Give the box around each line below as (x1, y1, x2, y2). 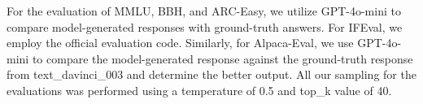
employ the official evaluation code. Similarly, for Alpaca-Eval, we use (7, 34, 354, 51)
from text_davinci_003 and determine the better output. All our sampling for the (7, 66, 416, 83)
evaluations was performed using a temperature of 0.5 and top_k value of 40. (7, 81, 392, 98)
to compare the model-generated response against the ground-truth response (32, 50, 413, 67)
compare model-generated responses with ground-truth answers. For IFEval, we (7, 18, 403, 35)
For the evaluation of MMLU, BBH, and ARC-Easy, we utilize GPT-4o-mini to (7, 2, 401, 19)
